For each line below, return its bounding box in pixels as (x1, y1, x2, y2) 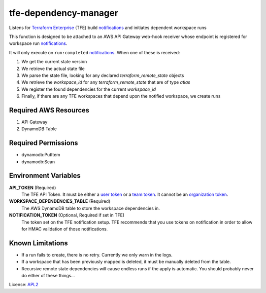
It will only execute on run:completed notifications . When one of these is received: (9, 49, 180, 55)
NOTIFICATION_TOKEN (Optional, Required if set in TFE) (9, 212, 125, 218)
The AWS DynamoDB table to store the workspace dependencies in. (21, 205, 160, 211)
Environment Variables (9, 172, 81, 180)
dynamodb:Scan (21, 158, 55, 165)
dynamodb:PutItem (21, 152, 61, 158)
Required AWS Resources (9, 106, 90, 114)
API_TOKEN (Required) (9, 184, 56, 190)
